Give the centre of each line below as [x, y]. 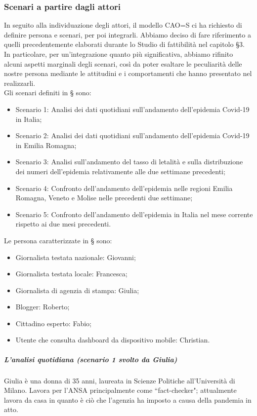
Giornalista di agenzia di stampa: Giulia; [77, 290]
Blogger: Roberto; [43, 307]
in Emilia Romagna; [46, 145]
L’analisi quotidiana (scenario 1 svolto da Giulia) [91, 359]
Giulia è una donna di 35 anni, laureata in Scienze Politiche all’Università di [120, 380]
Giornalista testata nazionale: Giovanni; [76, 257]
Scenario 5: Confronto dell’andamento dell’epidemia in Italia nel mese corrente [134, 214]
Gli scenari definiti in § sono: [48, 93]
